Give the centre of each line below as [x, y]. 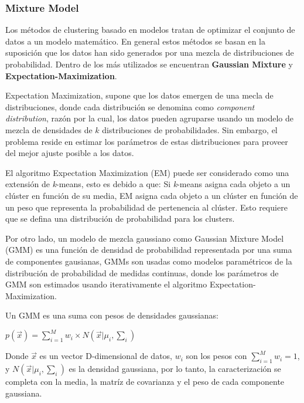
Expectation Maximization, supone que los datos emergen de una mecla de [139, 95]
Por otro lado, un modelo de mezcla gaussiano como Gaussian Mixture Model [145, 238]
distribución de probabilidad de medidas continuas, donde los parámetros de [142, 272]
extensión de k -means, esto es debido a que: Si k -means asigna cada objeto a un [148, 184]
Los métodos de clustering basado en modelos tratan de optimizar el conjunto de [150, 30]
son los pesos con [216, 356]
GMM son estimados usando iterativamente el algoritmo [106, 284]
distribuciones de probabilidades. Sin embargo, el [190, 129]
